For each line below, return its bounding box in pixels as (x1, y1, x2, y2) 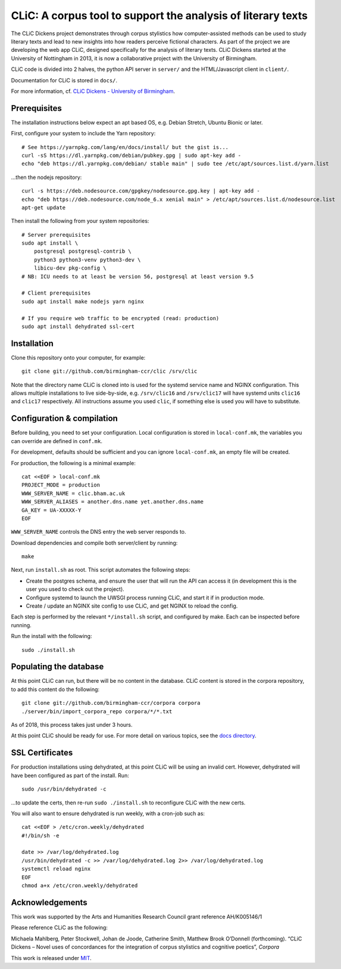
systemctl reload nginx (21, 865, 91, 872)
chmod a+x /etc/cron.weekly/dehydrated (21, 883, 138, 889)
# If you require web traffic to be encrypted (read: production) (21, 315, 220, 321)
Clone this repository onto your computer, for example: (11, 354, 146, 361)
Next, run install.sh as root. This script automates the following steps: (11, 566, 190, 574)
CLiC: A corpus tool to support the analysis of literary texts (11, 9, 308, 22)
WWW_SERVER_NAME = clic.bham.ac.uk (21, 490, 126, 497)
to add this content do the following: (11, 686, 100, 693)
